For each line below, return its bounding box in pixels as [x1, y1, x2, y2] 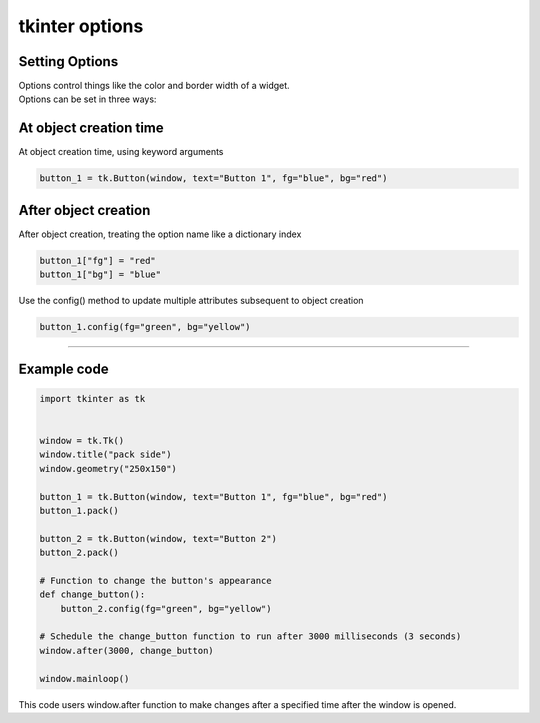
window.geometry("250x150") [39, 463, 177, 474]
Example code [18, 360, 109, 377]
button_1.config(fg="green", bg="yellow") [39, 321, 251, 333]
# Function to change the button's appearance [39, 575, 272, 586]
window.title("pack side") [39, 449, 172, 460]
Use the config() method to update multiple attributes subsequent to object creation [18, 295, 364, 307]
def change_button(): [39, 589, 146, 600]
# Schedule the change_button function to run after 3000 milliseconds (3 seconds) [39, 631, 462, 642]
